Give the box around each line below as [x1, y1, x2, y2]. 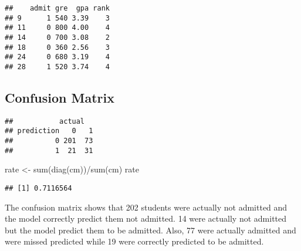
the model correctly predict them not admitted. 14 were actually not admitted [5, 212, 287, 225]
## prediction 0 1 [5, 127, 93, 135]
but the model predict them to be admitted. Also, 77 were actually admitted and [5, 223, 296, 236]
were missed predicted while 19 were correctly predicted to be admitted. [5, 235, 264, 247]
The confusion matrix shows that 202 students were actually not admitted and [5, 201, 288, 213]
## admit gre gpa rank [5, 4, 110, 12]
